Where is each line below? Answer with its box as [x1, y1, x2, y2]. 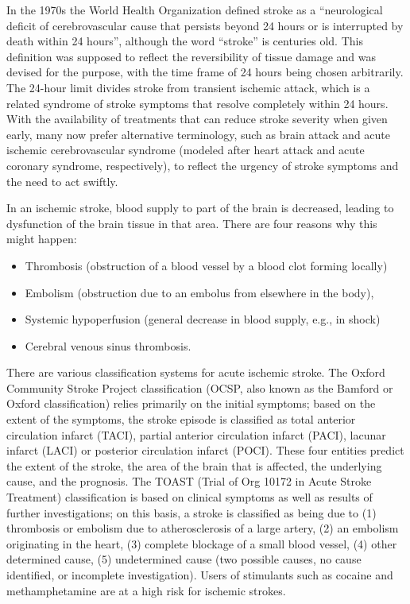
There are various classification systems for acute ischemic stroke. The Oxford [6, 364, 385, 381]
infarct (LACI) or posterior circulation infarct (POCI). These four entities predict [6, 442, 404, 459]
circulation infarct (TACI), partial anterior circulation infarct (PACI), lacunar [6, 426, 386, 443]
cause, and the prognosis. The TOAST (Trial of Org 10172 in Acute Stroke [6, 473, 372, 490]
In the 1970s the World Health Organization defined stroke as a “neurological [6, 2, 383, 17]
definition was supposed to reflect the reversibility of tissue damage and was [6, 48, 376, 64]
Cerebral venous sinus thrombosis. [25, 337, 191, 354]
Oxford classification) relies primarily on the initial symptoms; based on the [6, 395, 376, 412]
